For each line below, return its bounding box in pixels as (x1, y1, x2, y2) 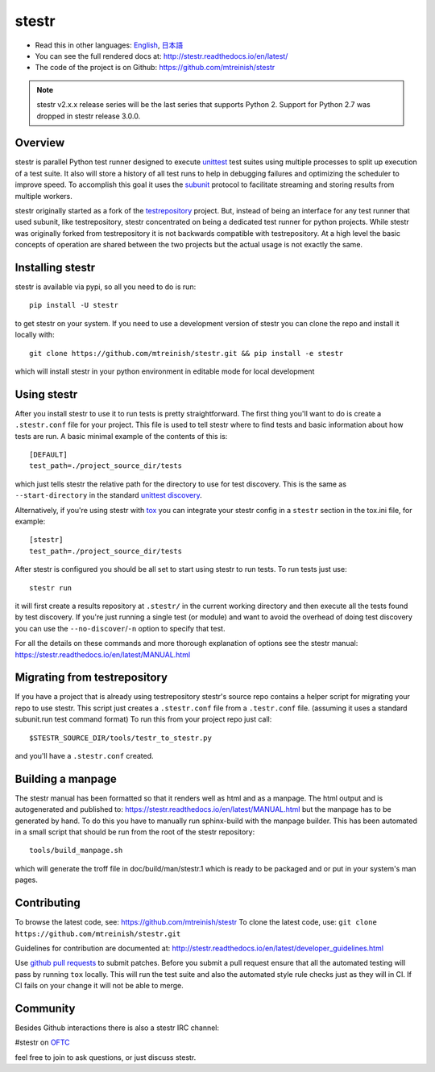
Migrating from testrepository (14, 671, 168, 685)
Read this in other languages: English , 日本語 (35, 40, 184, 50)
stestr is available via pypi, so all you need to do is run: (14, 282, 197, 292)
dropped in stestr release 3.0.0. (36, 111, 141, 121)
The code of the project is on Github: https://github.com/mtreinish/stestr (35, 63, 275, 72)
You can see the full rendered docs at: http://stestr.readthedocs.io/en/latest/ (35, 51, 288, 60)
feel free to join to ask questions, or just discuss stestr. (14, 1052, 197, 1062)
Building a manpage (14, 772, 117, 785)
